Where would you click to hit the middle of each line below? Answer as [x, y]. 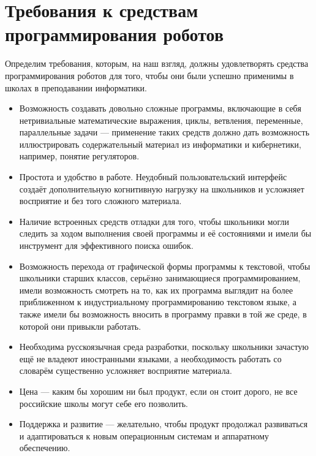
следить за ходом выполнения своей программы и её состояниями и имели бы [165, 233]
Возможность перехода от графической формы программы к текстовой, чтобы [165, 266]
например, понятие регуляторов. [79, 156]
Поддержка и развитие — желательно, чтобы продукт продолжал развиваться [164, 424]
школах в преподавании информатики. [76, 87]
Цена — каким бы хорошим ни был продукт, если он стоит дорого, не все [158, 391]
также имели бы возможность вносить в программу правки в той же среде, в [163, 314]
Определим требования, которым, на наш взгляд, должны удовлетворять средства [157, 63]
